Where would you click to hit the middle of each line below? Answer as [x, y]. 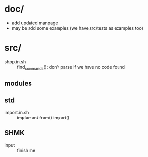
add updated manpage [35, 23]
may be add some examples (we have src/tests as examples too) [77, 28]
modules [18, 84]
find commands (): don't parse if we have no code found [71, 67]
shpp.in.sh [15, 61]
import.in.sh [17, 112]
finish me [26, 150]
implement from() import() [43, 118]
